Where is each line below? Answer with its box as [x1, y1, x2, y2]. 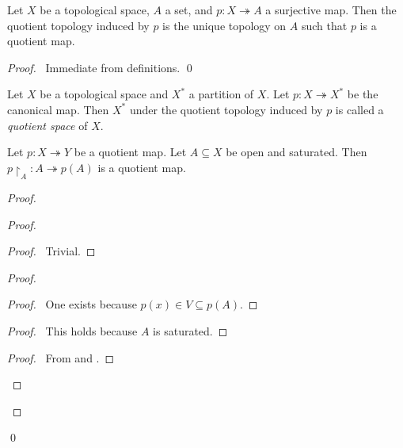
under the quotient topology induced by [129, 101, 323, 117]
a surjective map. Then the [265, 2, 397, 17]
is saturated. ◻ [153, 323, 228, 339]
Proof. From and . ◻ [7, 349, 115, 366]
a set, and [165, 2, 213, 17]
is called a [335, 101, 384, 117]
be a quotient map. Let [74, 144, 187, 160]
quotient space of [7, 117, 88, 133]
